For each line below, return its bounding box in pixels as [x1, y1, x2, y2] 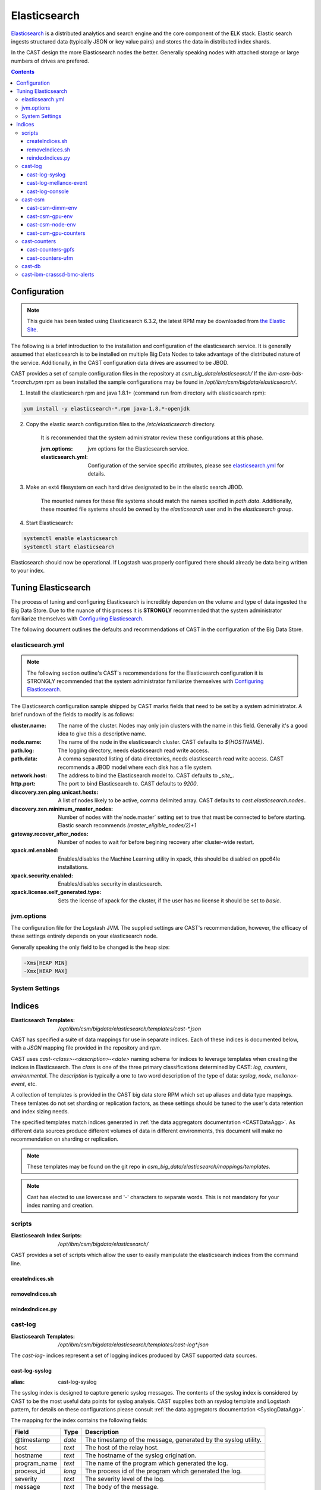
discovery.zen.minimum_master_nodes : [11, 805, 113, 812]
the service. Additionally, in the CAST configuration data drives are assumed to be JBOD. [11, 359, 229, 366]
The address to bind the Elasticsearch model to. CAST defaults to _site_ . [58, 772, 234, 779]
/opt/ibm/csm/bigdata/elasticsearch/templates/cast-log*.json [58, 1341, 209, 1348]
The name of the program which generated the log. [85, 1459, 228, 1467]
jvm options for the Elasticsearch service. [87, 445, 190, 452]
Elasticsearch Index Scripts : [11, 1232, 82, 1239]
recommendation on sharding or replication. [11, 1135, 119, 1143]
